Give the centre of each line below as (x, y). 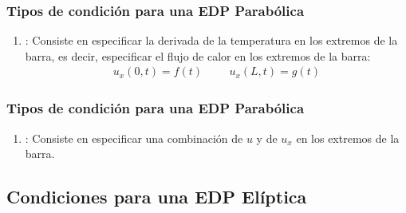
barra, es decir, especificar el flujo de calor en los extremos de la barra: (198, 55)
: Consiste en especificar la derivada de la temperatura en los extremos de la (211, 40)
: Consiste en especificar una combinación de (134, 138)
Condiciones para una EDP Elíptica (157, 197)
